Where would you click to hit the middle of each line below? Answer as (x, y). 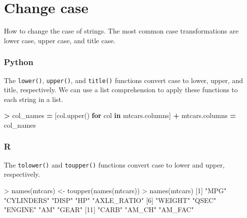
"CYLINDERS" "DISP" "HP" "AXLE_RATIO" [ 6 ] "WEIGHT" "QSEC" (110, 200)
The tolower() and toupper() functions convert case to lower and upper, (114, 164)
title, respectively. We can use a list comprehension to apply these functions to (121, 90)
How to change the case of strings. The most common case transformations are (121, 31)
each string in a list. (34, 99)
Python (19, 62)
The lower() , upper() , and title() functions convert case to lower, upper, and (123, 80)
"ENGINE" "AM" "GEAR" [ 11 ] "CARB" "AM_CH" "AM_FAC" (99, 210)
